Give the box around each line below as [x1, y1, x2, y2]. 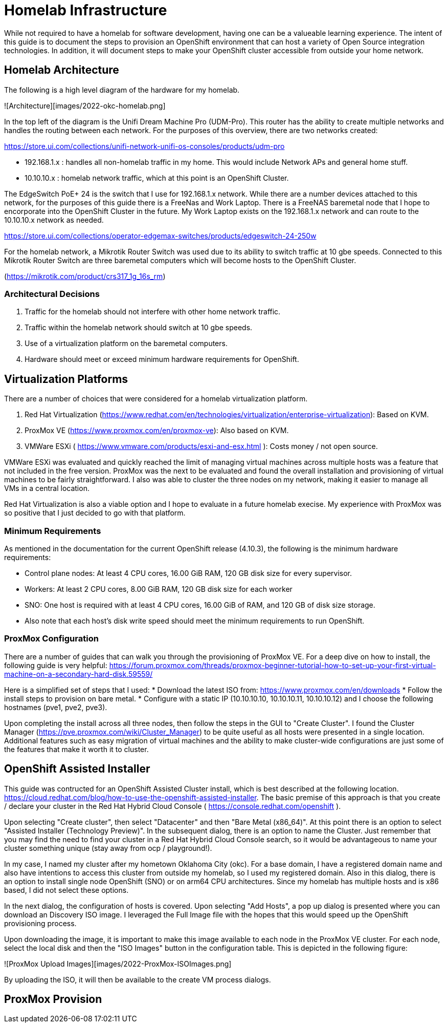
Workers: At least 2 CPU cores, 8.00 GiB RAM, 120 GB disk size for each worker [25, 584, 293, 593]
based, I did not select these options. [4, 885, 129, 894]
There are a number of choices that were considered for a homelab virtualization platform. [4, 394, 308, 403]
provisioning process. [4, 918, 77, 928]
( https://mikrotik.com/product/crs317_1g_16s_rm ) [4, 271, 166, 281]
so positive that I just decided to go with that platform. [4, 508, 186, 518]
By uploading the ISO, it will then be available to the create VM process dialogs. [4, 975, 271, 984]
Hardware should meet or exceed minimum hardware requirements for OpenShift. [25, 355, 299, 364]
